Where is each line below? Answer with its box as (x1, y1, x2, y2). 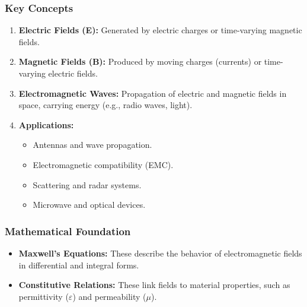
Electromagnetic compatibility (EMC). (33, 158, 174, 170)
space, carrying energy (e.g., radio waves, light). (18, 99, 193, 111)
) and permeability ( (72, 290, 146, 302)
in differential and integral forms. (18, 258, 139, 271)
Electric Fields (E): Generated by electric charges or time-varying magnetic (18, 24, 302, 36)
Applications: (18, 118, 74, 131)
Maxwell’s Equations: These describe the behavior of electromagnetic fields (18, 246, 302, 259)
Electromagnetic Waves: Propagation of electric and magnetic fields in (18, 87, 287, 99)
